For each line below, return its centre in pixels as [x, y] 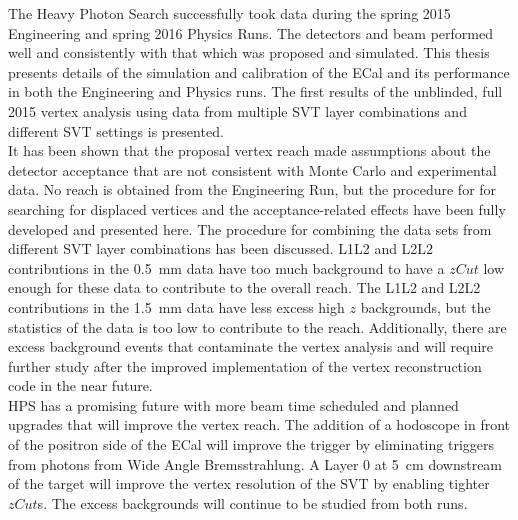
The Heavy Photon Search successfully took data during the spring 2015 [229, 13]
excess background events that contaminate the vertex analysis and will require [251, 346]
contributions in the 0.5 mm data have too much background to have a [226, 267]
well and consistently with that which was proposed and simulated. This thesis [249, 52]
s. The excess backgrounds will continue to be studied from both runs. [252, 502]
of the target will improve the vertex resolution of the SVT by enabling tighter [249, 483]
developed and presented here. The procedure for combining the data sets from [250, 228]
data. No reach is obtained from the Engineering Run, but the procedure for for [252, 189]
